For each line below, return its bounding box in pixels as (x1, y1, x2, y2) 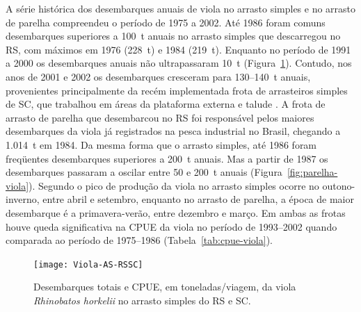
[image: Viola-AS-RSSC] (33, 259, 143, 270)
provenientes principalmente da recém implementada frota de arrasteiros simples (6, 83, 348, 97)
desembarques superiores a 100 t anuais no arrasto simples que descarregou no (6, 28, 341, 43)
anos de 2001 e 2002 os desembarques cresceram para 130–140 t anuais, (6, 69, 311, 83)
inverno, (6, 192, 40, 206)
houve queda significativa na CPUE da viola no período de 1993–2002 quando (6, 219, 337, 233)
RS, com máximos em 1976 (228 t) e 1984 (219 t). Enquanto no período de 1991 (6, 42, 351, 56)
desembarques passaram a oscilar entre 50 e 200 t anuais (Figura (6, 165, 282, 179)
